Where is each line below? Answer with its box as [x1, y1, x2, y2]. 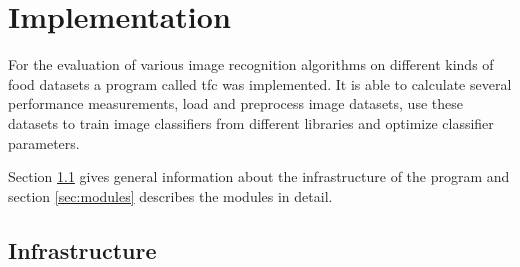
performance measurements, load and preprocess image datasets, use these [8, 93, 463, 114]
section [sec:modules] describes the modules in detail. [8, 185, 333, 206]
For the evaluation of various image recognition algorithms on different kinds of [8, 54, 494, 75]
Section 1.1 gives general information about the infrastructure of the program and [8, 166, 510, 187]
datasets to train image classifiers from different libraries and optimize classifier [8, 112, 494, 133]
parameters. [8, 132, 80, 153]
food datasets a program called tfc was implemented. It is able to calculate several [8, 73, 512, 94]
